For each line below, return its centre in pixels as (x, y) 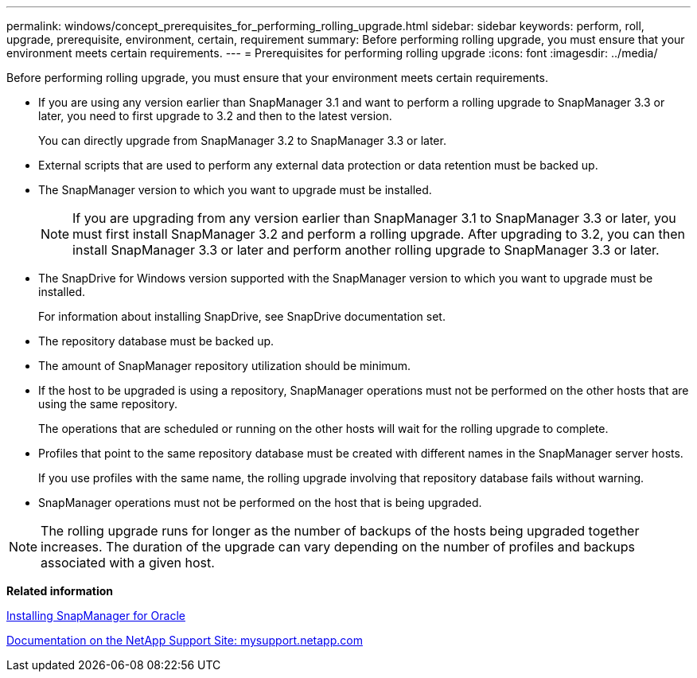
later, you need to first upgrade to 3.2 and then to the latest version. (215, 116)
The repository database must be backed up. (156, 341)
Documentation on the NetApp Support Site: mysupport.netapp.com (185, 640)
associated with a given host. (128, 563)
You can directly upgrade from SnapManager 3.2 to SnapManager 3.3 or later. (242, 140)
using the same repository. (108, 404)
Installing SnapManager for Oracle (96, 616)
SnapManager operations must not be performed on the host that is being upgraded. (260, 503)
